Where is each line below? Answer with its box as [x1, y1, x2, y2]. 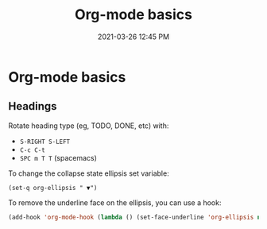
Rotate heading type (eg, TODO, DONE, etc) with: [8, 121, 169, 130]
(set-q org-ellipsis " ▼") [8, 184, 98, 192]
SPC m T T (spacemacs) [19, 153, 98, 162]
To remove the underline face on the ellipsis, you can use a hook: [8, 197, 222, 208]
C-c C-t [19, 146, 45, 154]
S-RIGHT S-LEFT [19, 138, 71, 146]
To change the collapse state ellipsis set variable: [8, 169, 169, 178]
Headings [8, 99, 57, 113]
